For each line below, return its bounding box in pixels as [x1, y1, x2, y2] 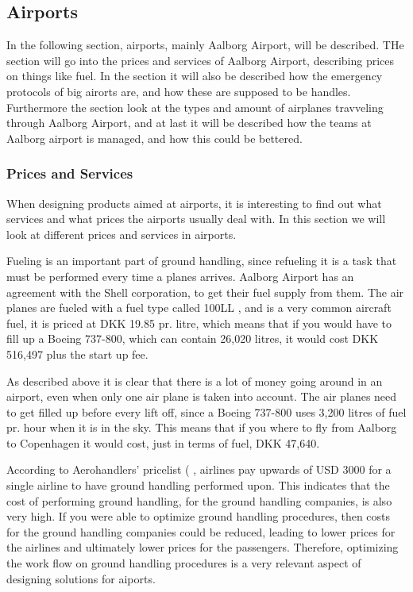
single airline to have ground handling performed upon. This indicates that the [6, 477, 390, 494]
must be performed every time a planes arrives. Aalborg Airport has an [6, 267, 354, 284]
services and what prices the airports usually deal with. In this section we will [6, 210, 386, 227]
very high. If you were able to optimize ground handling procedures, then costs [6, 508, 391, 525]
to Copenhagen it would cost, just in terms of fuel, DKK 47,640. [6, 434, 320, 451]
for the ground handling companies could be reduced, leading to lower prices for [6, 523, 396, 540]
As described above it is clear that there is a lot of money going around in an [6, 372, 383, 389]
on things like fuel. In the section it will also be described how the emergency [6, 67, 383, 84]
